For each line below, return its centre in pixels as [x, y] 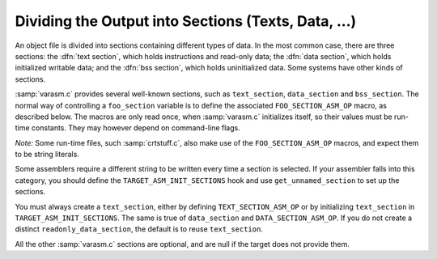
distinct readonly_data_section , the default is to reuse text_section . [139, 229]
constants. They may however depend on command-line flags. [136, 128]
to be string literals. [47, 155]
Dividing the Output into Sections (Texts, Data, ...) [186, 21]
